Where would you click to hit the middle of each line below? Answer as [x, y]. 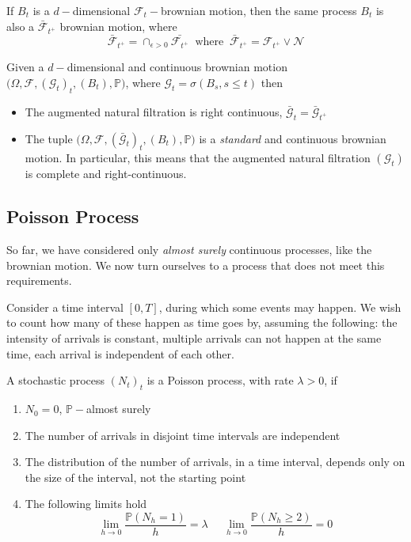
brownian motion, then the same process [259, 10]
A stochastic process [55, 380]
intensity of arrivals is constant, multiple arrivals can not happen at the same [194, 338]
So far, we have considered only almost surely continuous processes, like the [189, 250]
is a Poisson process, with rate [220, 380]
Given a [25, 67]
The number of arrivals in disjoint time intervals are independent [183, 435]
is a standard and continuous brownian [293, 138]
